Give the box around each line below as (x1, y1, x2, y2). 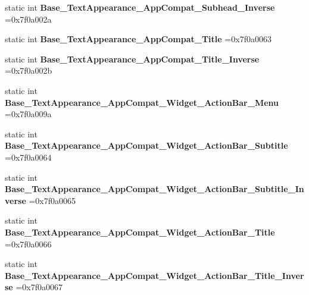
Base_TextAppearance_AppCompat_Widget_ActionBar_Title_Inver (5, 269, 304, 281)
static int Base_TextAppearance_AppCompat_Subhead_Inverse (5, 1, 275, 13)
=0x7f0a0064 (5, 150, 52, 163)
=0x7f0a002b (5, 64, 52, 77)
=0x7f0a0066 (5, 237, 52, 250)
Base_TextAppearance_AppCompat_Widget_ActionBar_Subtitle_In (5, 183, 304, 195)
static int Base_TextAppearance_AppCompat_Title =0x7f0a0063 (5, 33, 271, 45)
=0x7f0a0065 (29, 194, 76, 206)
